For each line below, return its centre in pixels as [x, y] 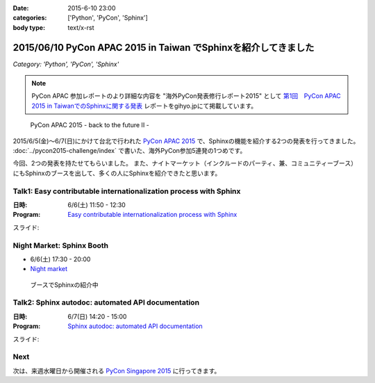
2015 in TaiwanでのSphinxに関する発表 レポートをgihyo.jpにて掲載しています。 [144, 106]
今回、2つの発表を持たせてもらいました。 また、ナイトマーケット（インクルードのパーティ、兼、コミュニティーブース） [185, 163]
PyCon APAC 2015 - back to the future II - [90, 125]
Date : [21, 8]
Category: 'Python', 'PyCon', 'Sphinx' [66, 64]
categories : [30, 18]
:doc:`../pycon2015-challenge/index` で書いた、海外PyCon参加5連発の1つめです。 [130, 151]
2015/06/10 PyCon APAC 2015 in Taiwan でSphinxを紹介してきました [164, 48]
